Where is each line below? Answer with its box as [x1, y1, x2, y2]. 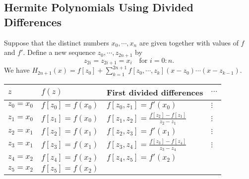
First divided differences [106, 86, 203, 98]
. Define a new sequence [23, 47, 96, 57]
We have [4, 65, 30, 75]
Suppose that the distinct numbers [4, 37, 109, 47]
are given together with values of [139, 37, 239, 47]
